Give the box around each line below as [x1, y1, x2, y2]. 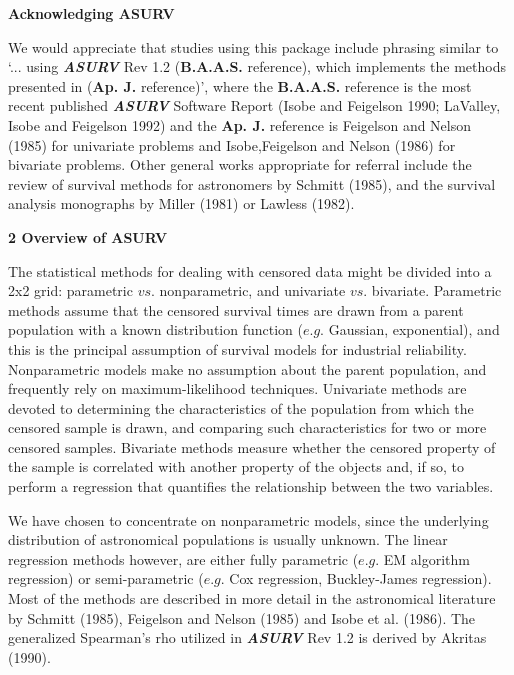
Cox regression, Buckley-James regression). [229, 568, 492, 589]
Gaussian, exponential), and [328, 319, 500, 340]
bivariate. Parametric [371, 280, 502, 301]
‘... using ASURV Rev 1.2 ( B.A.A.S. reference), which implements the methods [8, 56, 506, 77]
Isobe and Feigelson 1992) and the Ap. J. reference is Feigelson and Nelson [8, 114, 472, 135]
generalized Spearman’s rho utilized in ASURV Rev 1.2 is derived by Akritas [8, 627, 487, 648]
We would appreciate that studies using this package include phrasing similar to [8, 36, 499, 57]
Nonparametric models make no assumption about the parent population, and [8, 358, 487, 379]
